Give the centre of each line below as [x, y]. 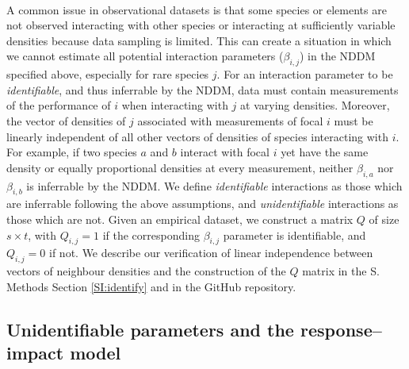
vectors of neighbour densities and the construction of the [146, 271]
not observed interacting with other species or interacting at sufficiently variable [201, 25]
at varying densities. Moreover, [315, 105]
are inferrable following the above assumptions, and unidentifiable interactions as [203, 204]
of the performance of [59, 105]
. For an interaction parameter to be [305, 74]
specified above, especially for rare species [108, 74]
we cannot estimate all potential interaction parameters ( [145, 56]
